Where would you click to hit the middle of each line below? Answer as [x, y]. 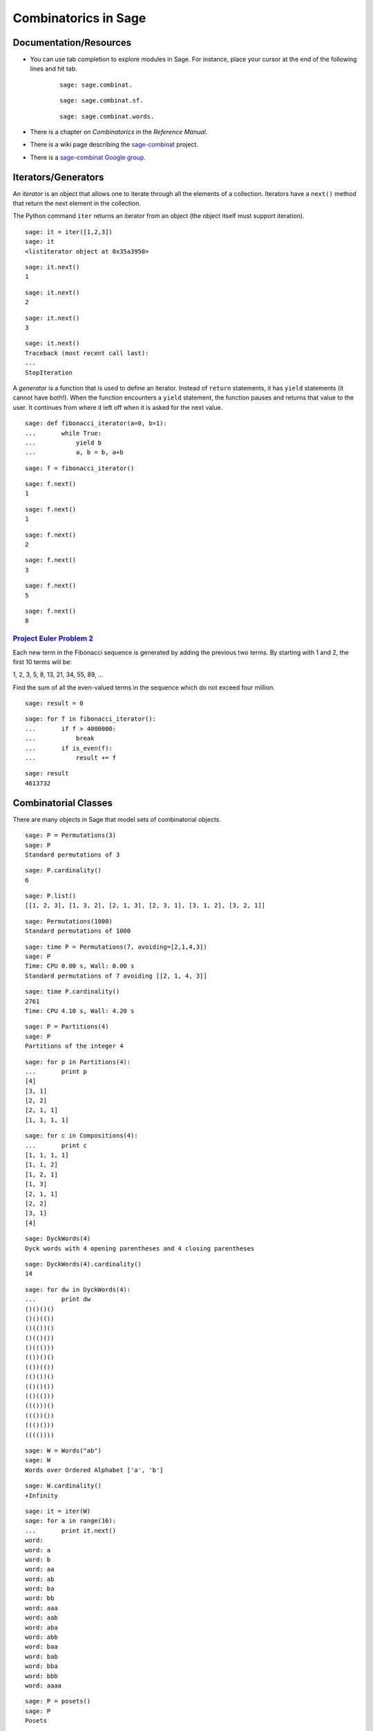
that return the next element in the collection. [77, 204]
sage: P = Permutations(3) [71, 835]
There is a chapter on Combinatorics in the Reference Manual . [119, 132]
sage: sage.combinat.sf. [102, 101]
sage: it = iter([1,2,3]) [69, 232]
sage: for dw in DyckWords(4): [78, 1289]
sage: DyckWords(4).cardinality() [83, 1264]
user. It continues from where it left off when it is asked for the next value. [118, 407]
